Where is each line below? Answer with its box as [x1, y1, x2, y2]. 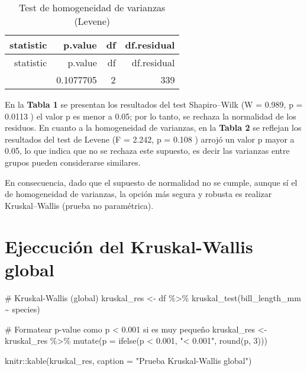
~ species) [5, 303, 40, 315]
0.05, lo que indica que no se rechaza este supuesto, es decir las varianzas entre [5, 144, 290, 157]
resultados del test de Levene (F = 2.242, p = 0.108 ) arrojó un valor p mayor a [5, 133, 295, 145]
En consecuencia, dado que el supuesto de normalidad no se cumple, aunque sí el [5, 176, 298, 188]
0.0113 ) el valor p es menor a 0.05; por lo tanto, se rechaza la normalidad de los [5, 109, 296, 122]
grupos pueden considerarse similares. [5, 156, 141, 168]
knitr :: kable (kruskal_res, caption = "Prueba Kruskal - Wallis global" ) [5, 354, 252, 367]
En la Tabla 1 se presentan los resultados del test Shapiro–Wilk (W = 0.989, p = [5, 98, 303, 110]
